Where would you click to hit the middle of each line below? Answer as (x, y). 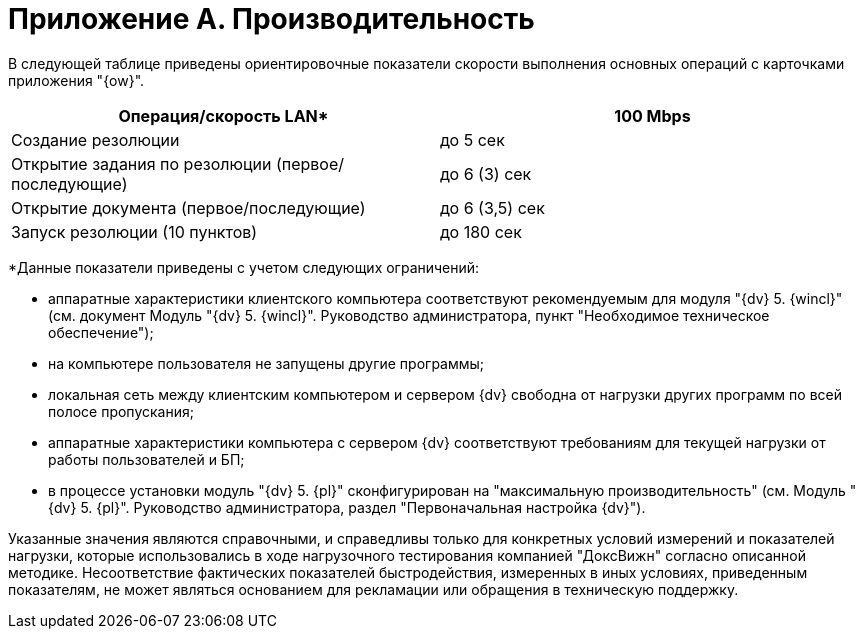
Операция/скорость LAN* (223, 115)
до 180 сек (481, 231)
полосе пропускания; (121, 411)
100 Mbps (652, 115)
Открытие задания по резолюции (141, 163)
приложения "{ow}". (76, 80)
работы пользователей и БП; (146, 459)
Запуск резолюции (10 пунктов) (134, 231)
